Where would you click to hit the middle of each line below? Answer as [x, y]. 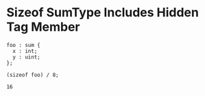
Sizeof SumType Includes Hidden [103, 13]
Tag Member [43, 27]
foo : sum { [23, 45]
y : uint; [26, 57]
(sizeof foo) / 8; [33, 75]
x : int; [25, 51]
